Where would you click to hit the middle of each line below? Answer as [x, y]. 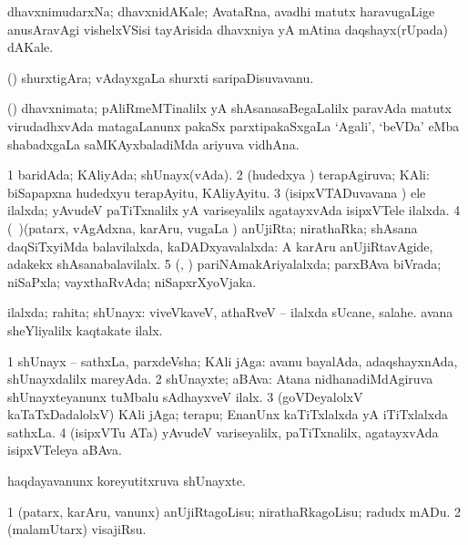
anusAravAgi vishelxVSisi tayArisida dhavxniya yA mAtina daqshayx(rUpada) [228, 29]
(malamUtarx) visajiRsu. [77, 529]
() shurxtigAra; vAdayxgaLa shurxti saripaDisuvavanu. [161, 77]
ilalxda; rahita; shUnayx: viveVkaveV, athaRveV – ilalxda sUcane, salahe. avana [230, 312]
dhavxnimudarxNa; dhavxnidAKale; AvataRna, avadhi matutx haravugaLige [221, 11]
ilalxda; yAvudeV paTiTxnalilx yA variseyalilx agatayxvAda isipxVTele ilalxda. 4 [234, 210]
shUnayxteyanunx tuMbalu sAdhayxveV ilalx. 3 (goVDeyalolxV [185, 396]
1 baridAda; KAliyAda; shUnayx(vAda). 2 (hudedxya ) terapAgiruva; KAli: [219, 175]
